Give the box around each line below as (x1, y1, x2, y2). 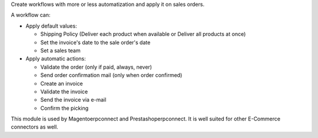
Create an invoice (40, 80, 84, 87)
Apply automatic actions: (25, 55, 86, 62)
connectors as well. (11, 123, 58, 130)
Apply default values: (25, 22, 77, 29)
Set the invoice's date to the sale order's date (40, 39, 151, 46)
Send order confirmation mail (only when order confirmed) (40, 72, 183, 79)
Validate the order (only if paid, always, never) (40, 63, 153, 70)
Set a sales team (40, 47, 81, 54)
